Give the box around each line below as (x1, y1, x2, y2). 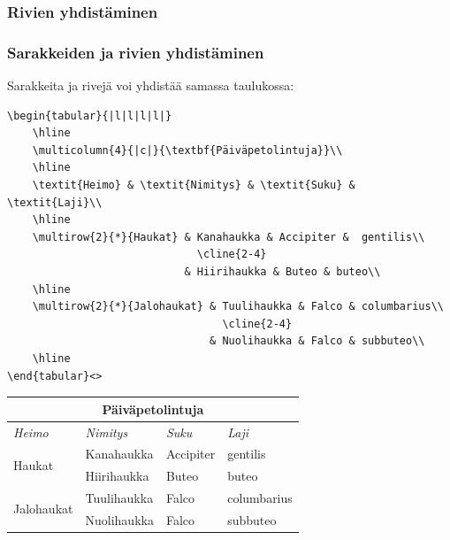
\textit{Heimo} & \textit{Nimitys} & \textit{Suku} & (32, 179, 355, 192)
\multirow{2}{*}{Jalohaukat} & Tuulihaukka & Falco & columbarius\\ (32, 300, 444, 313)
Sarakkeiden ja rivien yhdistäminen (7, 41, 264, 63)
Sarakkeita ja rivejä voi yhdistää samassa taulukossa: (7, 76, 294, 95)
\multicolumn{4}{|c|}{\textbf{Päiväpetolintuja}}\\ (32, 143, 343, 157)
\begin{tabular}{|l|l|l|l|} (7, 109, 172, 122)
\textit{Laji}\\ (7, 196, 103, 209)
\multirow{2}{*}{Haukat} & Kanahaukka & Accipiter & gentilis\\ (32, 230, 425, 243)
